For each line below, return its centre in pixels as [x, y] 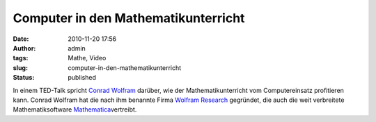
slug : [20, 68]
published [82, 78]
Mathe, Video [87, 58]
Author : [24, 48]
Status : [24, 78]
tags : [21, 58]
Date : [21, 39]
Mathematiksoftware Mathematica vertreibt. [75, 110]
